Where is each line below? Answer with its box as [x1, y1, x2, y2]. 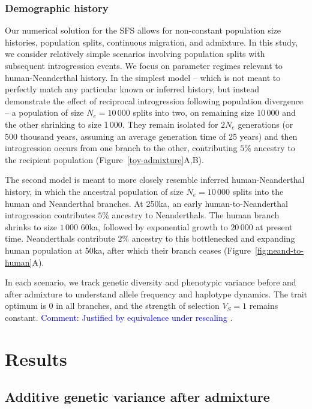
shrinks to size [5, 220, 57, 233]
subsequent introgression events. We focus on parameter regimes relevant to [5, 59, 283, 71]
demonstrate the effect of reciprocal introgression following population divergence [5, 94, 304, 107]
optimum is [5, 299, 46, 312]
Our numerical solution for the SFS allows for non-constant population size [5, 24, 281, 37]
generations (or [238, 118, 293, 130]
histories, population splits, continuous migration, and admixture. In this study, [5, 35, 298, 48]
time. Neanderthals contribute [5, 232, 115, 245]
